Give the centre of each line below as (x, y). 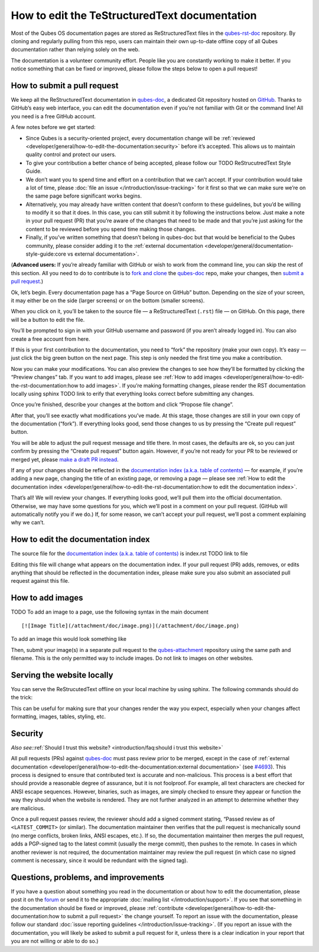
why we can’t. (28, 522)
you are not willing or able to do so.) (55, 941)
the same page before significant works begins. (84, 196)
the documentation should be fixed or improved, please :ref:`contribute (97, 908)
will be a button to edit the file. (48, 320)
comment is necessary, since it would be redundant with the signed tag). (100, 860)
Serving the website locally (62, 675)
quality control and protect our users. (71, 154)
